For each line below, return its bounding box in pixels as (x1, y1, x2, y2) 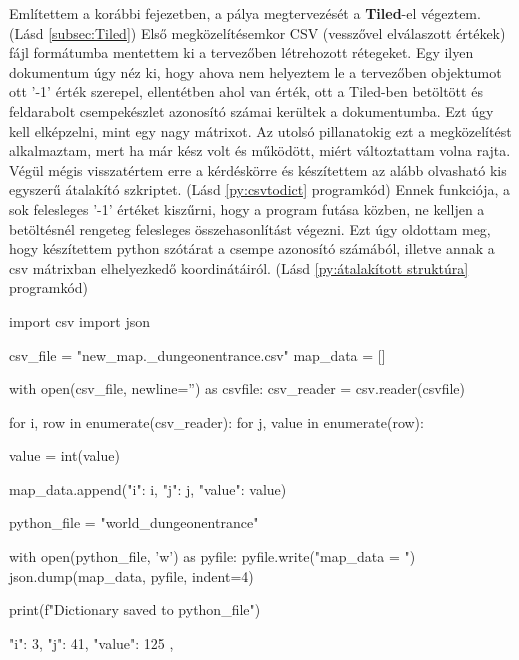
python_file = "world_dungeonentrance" (9, 512, 259, 533)
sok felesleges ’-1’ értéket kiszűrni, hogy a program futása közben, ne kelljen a (9, 198, 485, 219)
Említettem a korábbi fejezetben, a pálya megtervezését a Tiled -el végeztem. (9, 3, 481, 23)
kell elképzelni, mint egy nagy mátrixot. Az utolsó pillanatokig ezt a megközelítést (9, 120, 512, 141)
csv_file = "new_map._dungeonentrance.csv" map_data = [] (9, 344, 386, 365)
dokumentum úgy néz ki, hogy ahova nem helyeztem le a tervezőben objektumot (9, 61, 502, 82)
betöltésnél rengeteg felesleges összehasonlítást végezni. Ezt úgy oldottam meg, (9, 218, 491, 239)
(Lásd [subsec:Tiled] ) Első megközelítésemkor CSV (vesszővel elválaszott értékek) (9, 22, 506, 43)
